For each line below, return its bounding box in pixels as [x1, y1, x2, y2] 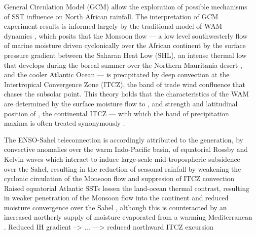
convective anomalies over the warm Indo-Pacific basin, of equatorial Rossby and [4, 144, 248, 154]
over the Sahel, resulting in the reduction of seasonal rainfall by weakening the [4, 163, 241, 174]
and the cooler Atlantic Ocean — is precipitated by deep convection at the [4, 69, 230, 80]
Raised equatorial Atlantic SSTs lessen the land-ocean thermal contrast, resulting [4, 183, 250, 193]
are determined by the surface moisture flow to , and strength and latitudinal [4, 98, 238, 108]
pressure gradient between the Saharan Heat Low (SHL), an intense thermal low [4, 49, 247, 60]
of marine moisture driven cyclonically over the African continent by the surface [4, 40, 246, 50]
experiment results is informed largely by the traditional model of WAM [4, 21, 222, 31]
